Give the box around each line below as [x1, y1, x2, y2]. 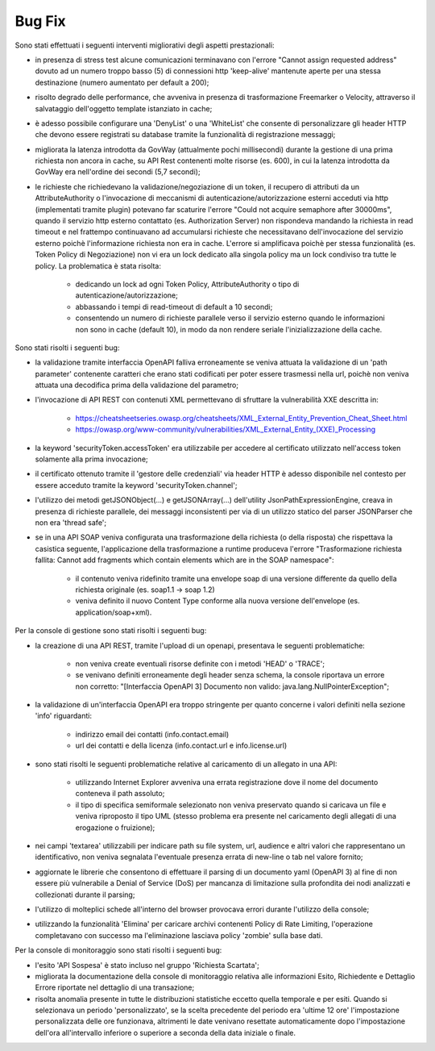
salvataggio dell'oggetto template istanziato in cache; [35, 103, 213, 113]
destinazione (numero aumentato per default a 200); [35, 77, 209, 87]
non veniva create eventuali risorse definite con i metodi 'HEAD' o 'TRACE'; [75, 658, 325, 669]
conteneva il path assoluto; [75, 789, 165, 799]
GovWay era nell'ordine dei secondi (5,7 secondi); [35, 167, 201, 177]
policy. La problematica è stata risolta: [35, 261, 161, 270]
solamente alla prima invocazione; [35, 454, 148, 464]
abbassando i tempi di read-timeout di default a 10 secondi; [75, 302, 273, 311]
